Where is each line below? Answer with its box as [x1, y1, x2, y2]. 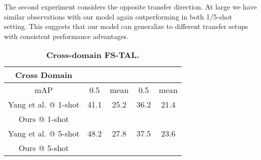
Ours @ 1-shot [19, 113, 69, 125]
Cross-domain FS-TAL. [46, 49, 140, 61]
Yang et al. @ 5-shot [8, 127, 80, 139]
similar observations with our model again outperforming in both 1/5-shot [4, 11, 232, 21]
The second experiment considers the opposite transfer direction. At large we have [4, 1, 257, 11]
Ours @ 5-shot [19, 142, 69, 154]
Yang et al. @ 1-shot [8, 98, 80, 110]
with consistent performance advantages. [4, 30, 129, 41]
